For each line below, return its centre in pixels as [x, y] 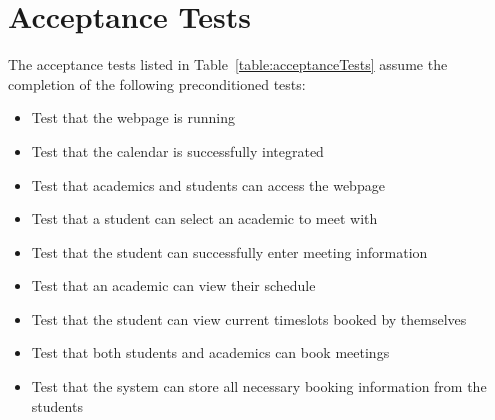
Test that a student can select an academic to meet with [204, 218]
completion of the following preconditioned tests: [157, 83]
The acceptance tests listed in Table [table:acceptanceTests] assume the [228, 64]
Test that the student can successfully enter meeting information [229, 251]
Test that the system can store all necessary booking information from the [259, 386]
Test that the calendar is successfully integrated [177, 150]
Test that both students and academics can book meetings [210, 352]
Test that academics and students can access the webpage [208, 184]
